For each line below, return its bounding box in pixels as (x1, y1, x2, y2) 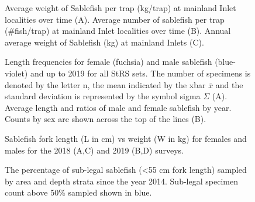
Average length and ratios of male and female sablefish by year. (5, 101, 232, 113)
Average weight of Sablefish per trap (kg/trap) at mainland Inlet (5, 2, 236, 13)
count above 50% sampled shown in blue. (5, 186, 152, 198)
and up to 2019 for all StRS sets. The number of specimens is (30, 67, 251, 79)
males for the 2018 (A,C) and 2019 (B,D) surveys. (5, 144, 184, 156)
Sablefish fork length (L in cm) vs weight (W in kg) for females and (5, 132, 247, 144)
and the (215, 78, 243, 90)
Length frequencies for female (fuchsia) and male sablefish (5, 55, 212, 68)
